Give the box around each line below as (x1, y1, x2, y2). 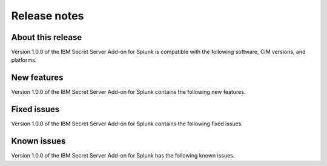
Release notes (11, 9, 84, 22)
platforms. (11, 56, 37, 64)
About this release (11, 32, 82, 42)
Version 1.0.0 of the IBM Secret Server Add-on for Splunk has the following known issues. (11, 152, 235, 159)
